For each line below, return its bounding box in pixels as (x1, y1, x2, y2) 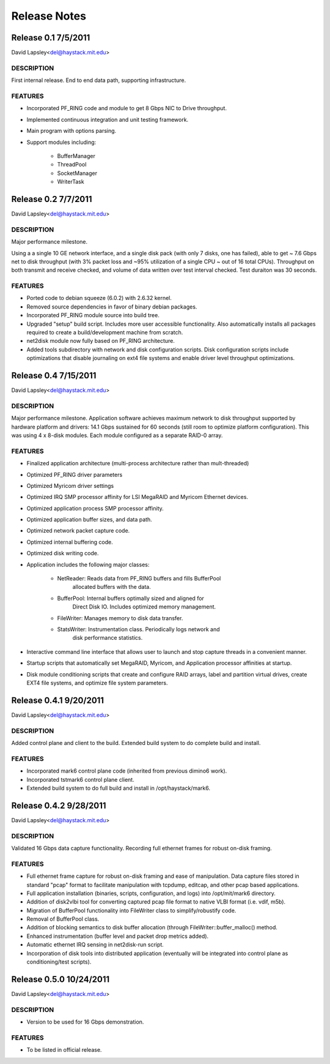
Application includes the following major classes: (26, 561, 150, 568)
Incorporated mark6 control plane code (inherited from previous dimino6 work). (26, 767, 227, 774)
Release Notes (11, 9, 87, 23)
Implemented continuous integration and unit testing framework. (26, 116, 189, 123)
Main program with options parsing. (26, 127, 117, 135)
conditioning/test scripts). (26, 958, 92, 965)
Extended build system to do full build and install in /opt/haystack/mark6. (26, 784, 211, 792)
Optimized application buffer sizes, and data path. (26, 516, 152, 523)
